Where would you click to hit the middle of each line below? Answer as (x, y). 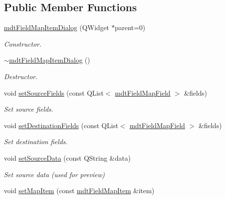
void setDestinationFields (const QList (61, 125)
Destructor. (21, 76)
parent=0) (130, 27)
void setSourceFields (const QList (54, 92)
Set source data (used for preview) (55, 174)
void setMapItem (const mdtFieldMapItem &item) (79, 191)
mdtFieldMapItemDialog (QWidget (57, 27)
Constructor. (23, 43)
